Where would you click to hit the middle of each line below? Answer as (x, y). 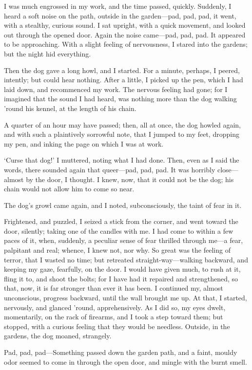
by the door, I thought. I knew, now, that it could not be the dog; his (130, 179)
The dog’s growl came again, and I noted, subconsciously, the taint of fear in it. (123, 205)
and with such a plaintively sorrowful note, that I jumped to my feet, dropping (122, 134)
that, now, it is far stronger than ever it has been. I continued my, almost (114, 288)
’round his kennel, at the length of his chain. (70, 108)
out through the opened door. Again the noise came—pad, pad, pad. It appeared (125, 34)
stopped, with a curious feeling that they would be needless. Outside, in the (117, 326)
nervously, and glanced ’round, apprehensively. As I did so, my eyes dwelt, (115, 307)
